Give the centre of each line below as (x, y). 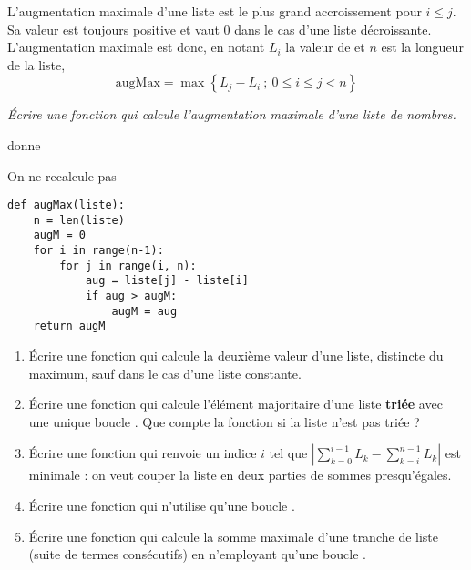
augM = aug (144, 311)
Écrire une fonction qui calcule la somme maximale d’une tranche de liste (234, 536)
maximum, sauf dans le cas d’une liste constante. (165, 373)
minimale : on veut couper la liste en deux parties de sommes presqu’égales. (240, 475)
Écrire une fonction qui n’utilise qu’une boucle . (162, 506)
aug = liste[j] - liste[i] (167, 281)
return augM (69, 326)
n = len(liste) (79, 220)
